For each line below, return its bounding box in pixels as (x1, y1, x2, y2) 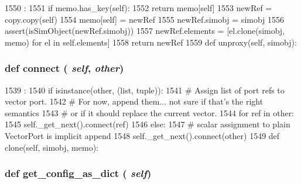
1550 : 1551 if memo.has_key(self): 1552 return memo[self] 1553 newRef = (5, 2, 272, 13)
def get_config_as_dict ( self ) (5, 166, 152, 180)
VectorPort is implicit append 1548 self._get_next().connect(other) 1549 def (5, 129, 280, 141)
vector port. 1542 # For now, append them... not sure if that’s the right (5, 95, 264, 107)
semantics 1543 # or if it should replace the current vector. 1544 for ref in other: (5, 106, 295, 119)
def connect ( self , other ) (5, 61, 124, 75)
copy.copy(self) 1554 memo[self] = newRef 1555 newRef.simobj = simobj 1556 (5, 13, 285, 25)
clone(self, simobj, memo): (5, 141, 98, 153)
